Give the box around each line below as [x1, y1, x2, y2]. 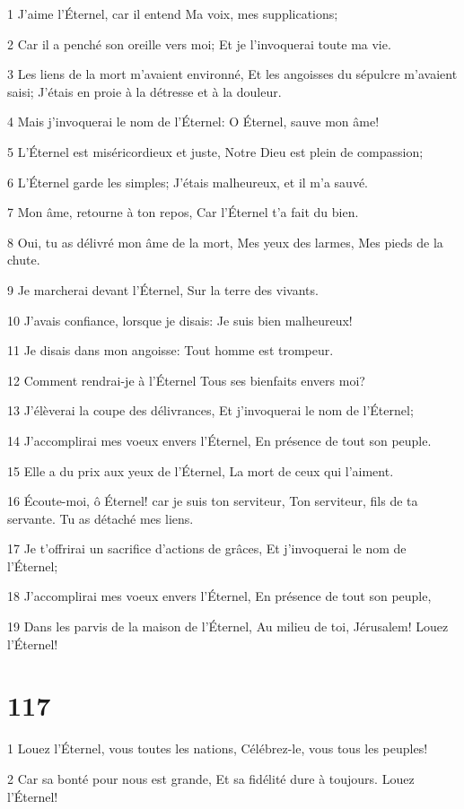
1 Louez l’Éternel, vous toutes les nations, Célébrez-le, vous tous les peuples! [7, 739, 428, 758]
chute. [7, 250, 40, 269]
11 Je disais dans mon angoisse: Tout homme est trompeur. [7, 341, 334, 360]
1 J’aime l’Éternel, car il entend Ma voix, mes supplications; [7, 4, 338, 22]
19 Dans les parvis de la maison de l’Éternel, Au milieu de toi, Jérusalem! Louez [7, 617, 449, 636]
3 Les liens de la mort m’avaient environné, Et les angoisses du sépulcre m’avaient [7, 65, 458, 83]
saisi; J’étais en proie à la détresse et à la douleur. [7, 82, 282, 100]
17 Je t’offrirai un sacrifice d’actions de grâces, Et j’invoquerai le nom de [7, 539, 407, 558]
